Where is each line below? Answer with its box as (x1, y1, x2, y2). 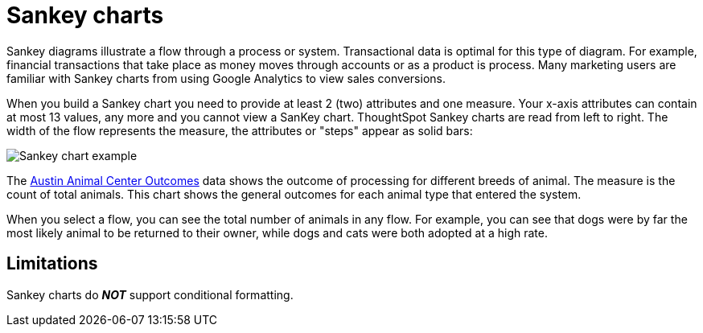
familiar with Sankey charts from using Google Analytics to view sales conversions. (6, 71, 446, 85)
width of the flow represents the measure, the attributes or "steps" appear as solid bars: (6, 123, 473, 138)
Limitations (6, 253, 98, 274)
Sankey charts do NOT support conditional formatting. (6, 287, 294, 302)
